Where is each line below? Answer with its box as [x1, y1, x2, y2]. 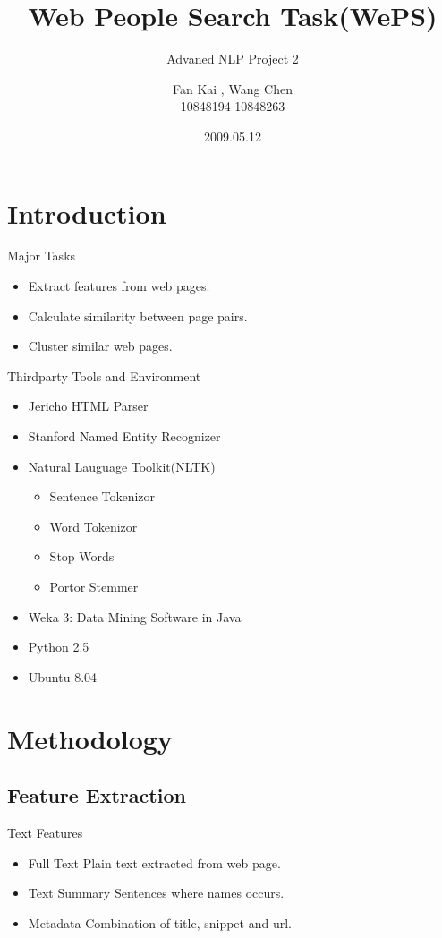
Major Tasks [7, 246, 76, 265]
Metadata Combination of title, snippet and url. [28, 913, 292, 932]
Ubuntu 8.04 [28, 667, 98, 686]
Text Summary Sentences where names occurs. [28, 883, 285, 902]
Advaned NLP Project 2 [166, 49, 299, 68]
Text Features [7, 823, 83, 841]
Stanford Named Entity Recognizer [28, 427, 221, 445]
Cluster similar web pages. [28, 337, 173, 355]
